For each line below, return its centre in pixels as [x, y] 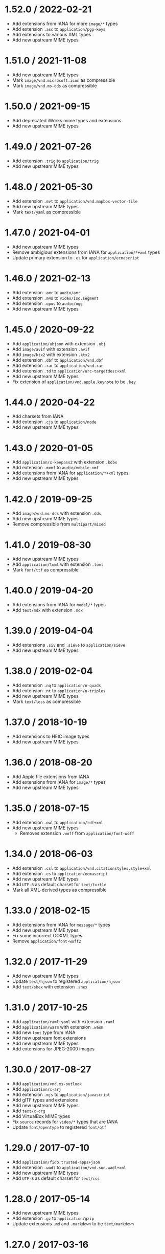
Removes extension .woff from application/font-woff [77, 833]
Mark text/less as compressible [46, 701]
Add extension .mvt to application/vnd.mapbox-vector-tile [75, 201]
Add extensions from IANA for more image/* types [65, 24]
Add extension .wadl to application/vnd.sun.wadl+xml [69, 1167]
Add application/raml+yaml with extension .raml [64, 1021]
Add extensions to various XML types [52, 34]
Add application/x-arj [37, 1089]
